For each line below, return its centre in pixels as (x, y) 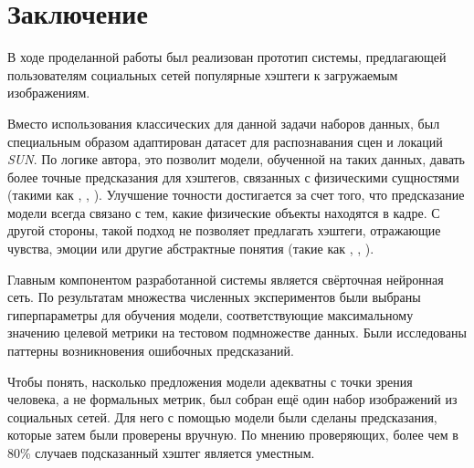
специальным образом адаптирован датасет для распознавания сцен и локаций (225, 141)
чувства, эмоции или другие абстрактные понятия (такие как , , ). (191, 249)
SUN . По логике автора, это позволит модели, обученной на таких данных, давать (236, 159)
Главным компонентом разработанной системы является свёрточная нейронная (226, 279)
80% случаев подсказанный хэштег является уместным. (161, 452)
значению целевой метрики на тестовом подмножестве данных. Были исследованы (237, 333)
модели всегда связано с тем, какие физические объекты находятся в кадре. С (224, 212)
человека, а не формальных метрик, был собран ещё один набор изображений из (232, 399)
